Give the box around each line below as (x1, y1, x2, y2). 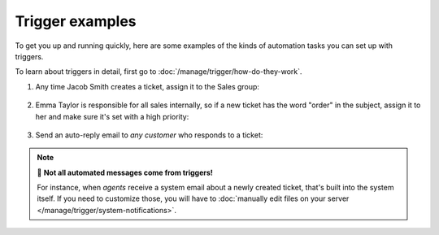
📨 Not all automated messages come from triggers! (37, 168, 213, 177)
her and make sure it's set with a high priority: (35, 111, 189, 121)
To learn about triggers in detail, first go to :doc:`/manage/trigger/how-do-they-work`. (15, 67, 302, 76)
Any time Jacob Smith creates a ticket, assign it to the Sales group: (35, 81, 260, 91)
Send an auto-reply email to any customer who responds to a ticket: (35, 130, 263, 140)
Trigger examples (15, 12, 137, 30)
